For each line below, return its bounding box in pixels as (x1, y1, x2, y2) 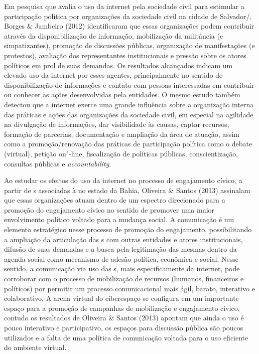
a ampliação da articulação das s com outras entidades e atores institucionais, (4, 234, 243, 244)
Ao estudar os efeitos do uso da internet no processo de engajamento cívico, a (4, 175, 242, 186)
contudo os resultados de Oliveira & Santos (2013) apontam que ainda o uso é (4, 312, 244, 323)
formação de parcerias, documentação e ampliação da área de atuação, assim (4, 128, 239, 139)
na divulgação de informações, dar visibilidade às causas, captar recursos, (4, 119, 229, 129)
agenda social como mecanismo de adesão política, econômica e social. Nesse (4, 253, 239, 264)
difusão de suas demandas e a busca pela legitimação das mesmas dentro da (4, 244, 237, 254)
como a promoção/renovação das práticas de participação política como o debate (4, 138, 252, 149)
